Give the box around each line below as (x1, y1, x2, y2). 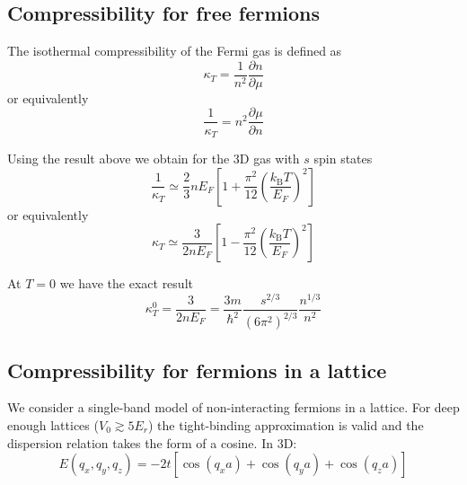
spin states (313, 148, 373, 167)
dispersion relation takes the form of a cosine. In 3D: (7, 433, 297, 452)
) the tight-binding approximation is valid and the (148, 416, 424, 435)
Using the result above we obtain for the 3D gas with (7, 148, 300, 167)
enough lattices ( (7, 416, 99, 435)
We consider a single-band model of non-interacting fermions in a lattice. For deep (7, 398, 460, 417)
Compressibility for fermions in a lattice (7, 356, 387, 384)
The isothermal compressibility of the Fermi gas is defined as (7, 41, 342, 60)
